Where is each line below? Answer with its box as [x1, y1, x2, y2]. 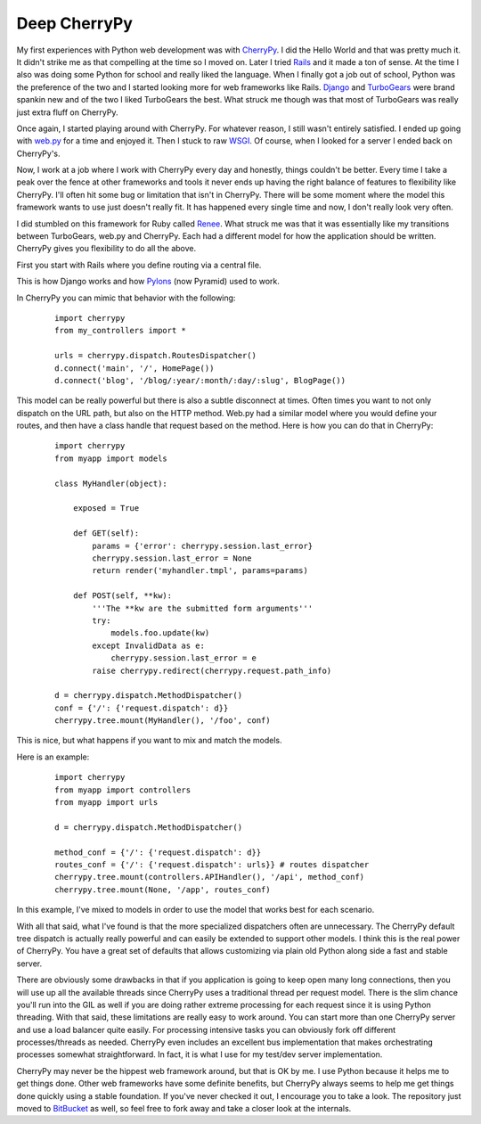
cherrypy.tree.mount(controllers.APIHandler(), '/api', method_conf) [54, 872, 365, 882]
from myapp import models [54, 453, 168, 464]
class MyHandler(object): [54, 478, 168, 488]
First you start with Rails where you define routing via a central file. [16, 259, 262, 270]
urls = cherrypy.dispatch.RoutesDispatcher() [54, 350, 257, 361]
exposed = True [72, 504, 140, 513]
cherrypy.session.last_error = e [110, 653, 257, 663]
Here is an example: [16, 751, 90, 762]
